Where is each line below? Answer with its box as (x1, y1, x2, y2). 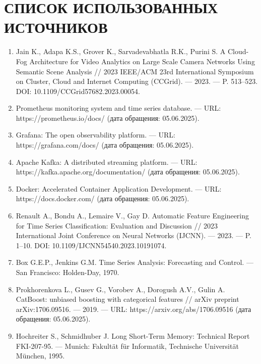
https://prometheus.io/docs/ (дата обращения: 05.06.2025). (16, 112, 200, 123)
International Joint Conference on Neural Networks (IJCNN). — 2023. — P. (16, 230, 251, 241)
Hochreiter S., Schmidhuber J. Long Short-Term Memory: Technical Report (16, 330, 250, 341)
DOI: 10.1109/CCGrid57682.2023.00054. (16, 85, 140, 96)
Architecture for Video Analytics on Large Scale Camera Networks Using (29, 56, 255, 66)
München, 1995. (16, 350, 65, 361)
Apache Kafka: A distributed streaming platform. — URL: (16, 156, 198, 167)
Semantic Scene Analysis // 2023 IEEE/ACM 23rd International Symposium (16, 66, 254, 76)
